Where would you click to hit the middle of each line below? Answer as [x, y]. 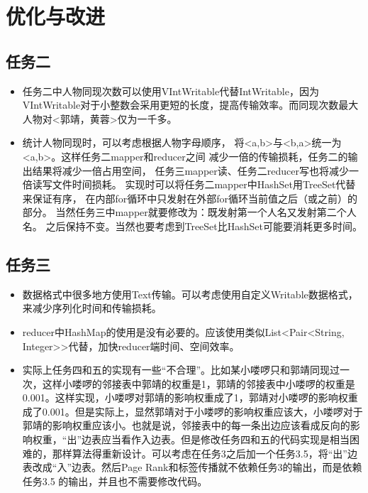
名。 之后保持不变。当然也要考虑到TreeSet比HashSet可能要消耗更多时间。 [193, 226]
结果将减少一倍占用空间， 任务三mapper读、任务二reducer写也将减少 [190, 170]
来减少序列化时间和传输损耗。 [92, 308]
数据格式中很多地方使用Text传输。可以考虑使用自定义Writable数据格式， [190, 294]
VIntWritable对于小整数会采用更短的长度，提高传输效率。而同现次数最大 [190, 105]
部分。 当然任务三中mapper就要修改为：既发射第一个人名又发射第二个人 [189, 212]
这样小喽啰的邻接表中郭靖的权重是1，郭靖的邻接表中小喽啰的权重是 [199, 383]
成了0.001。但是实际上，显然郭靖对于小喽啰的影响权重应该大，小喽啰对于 [193, 411]
